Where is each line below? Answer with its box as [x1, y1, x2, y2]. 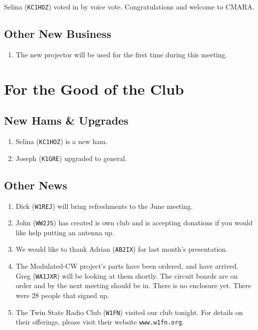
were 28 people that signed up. [15, 290, 109, 300]
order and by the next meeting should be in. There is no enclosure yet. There [15, 280, 252, 291]
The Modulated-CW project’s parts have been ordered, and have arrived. [15, 261, 239, 271]
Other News [4, 177, 67, 192]
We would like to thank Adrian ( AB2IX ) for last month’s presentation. [15, 244, 228, 254]
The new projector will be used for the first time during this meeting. [15, 49, 227, 59]
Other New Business [4, 26, 111, 41]
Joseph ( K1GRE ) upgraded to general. [15, 153, 127, 163]
